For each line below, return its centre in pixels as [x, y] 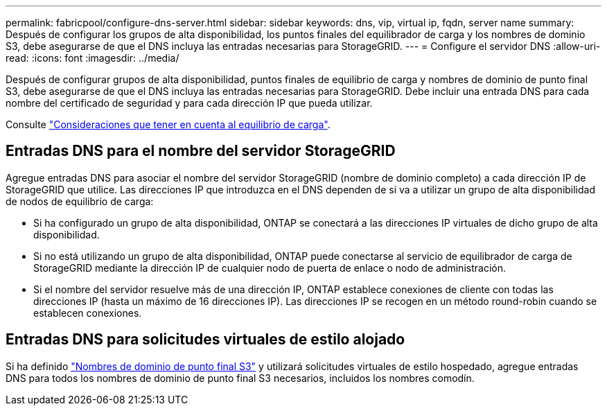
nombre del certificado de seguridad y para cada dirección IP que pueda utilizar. [189, 103]
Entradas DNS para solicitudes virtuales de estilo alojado [205, 340]
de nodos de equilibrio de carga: [80, 201]
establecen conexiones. [88, 313]
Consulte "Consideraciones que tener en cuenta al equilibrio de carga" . [168, 124]
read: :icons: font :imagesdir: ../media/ [93, 58]
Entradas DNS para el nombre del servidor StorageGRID [201, 151]
